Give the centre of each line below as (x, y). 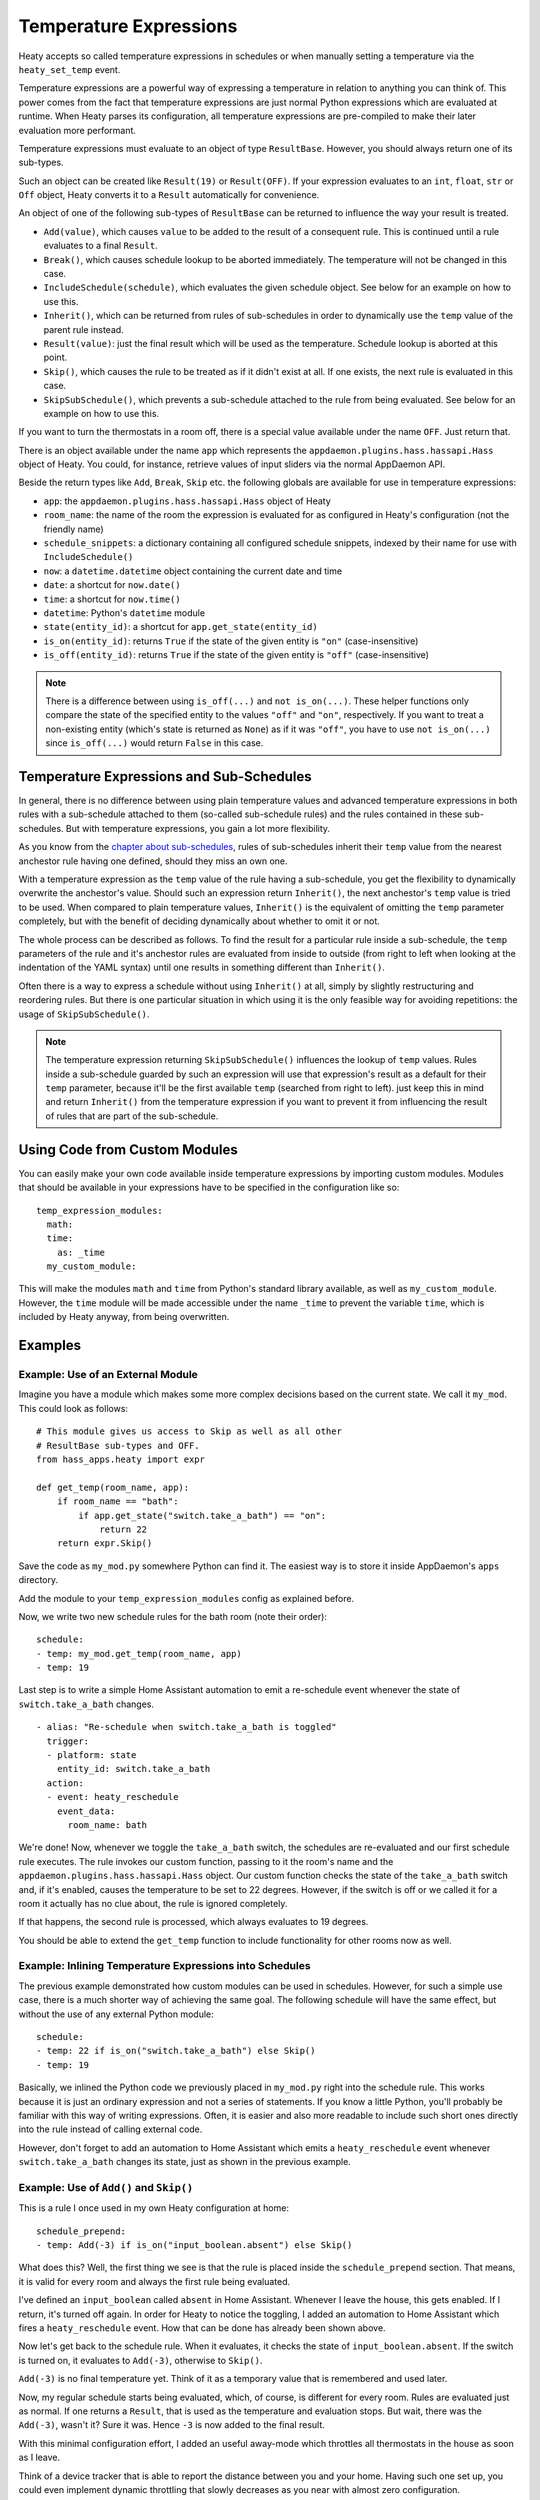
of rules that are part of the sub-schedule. (132, 1116)
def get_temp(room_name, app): (113, 1487)
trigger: (68, 1741)
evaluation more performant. (77, 130)
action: (65, 1783)
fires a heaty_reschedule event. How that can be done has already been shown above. (202, 2328)
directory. (38, 1580)
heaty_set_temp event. (69, 69)
